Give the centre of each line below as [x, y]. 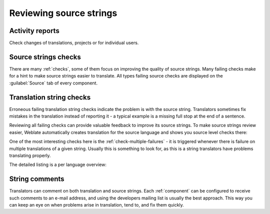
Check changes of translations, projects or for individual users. [74, 43]
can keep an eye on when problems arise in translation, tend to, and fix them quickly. [97, 205]
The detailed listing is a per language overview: [58, 164]
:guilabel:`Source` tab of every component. [53, 83]
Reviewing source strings [63, 13]
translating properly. [30, 155]
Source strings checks [45, 57]
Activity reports [34, 31]
